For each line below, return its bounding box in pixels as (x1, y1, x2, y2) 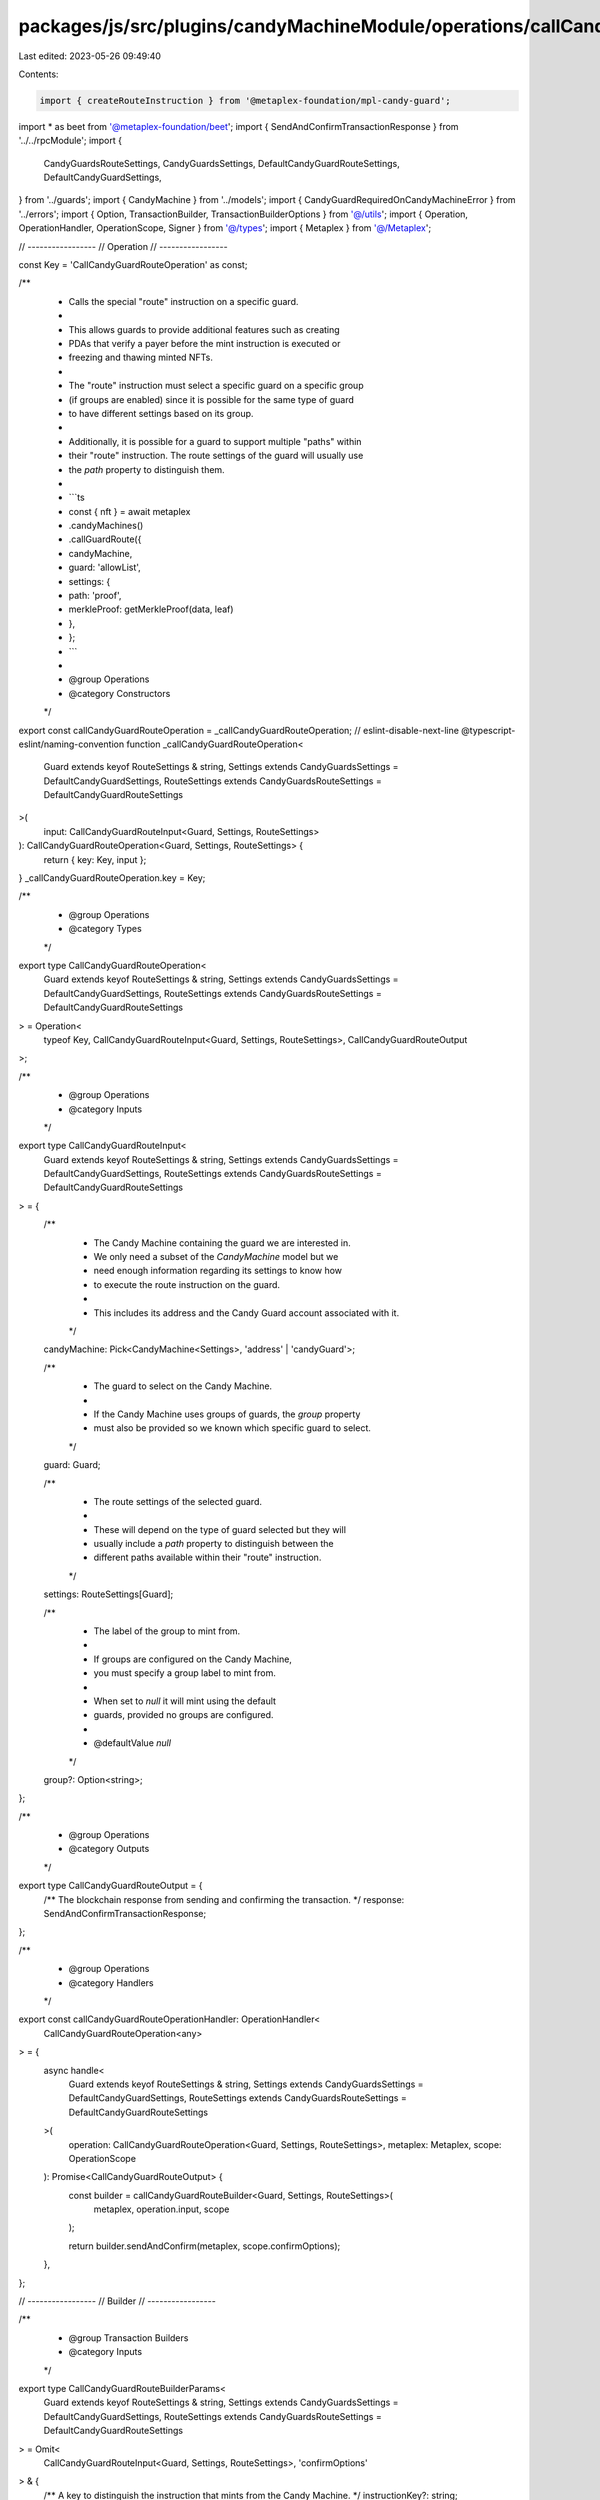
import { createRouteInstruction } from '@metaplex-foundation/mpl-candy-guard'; (39, 95, 452, 106)
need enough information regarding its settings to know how (93, 1265, 343, 1277)
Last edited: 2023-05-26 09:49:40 (18, 50, 162, 62)
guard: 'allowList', (68, 561, 142, 574)
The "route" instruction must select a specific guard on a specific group (68, 380, 364, 392)
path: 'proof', (68, 590, 122, 602)
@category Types (68, 923, 142, 935)
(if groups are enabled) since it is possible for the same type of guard (68, 393, 355, 405)
